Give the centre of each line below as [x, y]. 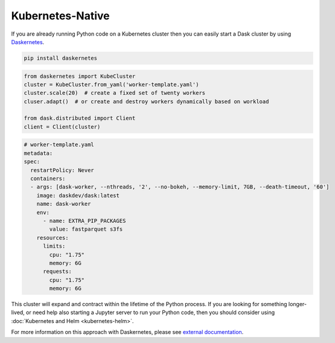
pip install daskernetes [61, 58]
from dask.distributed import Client [80, 118]
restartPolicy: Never [62, 170]
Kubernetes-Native [60, 16]
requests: [58, 271]
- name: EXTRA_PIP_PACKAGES [85, 221]
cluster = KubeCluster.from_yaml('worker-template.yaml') [111, 84]
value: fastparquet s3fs [86, 229]
